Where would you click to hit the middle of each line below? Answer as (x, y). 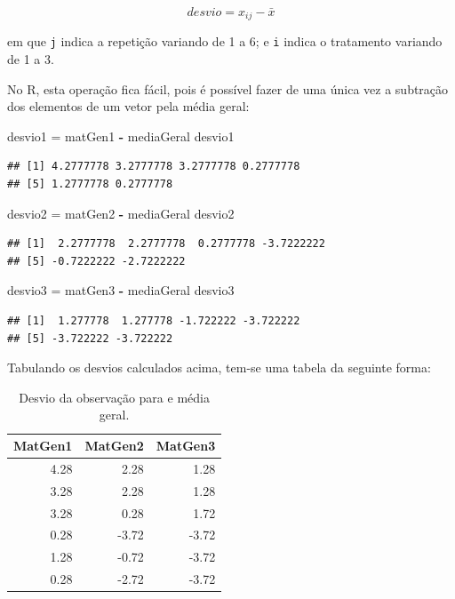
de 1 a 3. (31, 59)
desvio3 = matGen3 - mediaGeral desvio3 (121, 290)
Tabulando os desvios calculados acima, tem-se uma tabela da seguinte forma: (219, 367)
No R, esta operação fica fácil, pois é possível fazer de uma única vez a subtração (228, 88)
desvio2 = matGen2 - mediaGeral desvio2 (121, 213)
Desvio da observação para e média (114, 397)
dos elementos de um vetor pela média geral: (128, 106)
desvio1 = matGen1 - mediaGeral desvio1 (121, 136)
